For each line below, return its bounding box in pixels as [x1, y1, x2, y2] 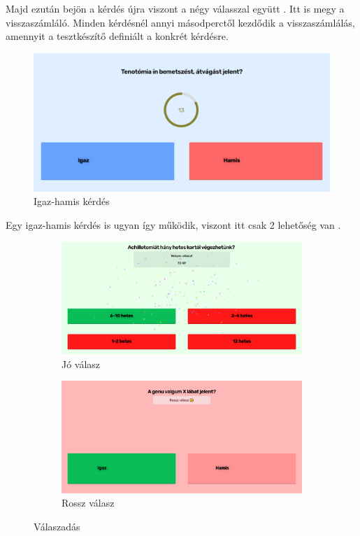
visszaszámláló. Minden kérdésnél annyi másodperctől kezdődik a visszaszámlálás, [6, 15, 355, 29]
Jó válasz [62, 356, 101, 371]
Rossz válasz [62, 495, 115, 510]
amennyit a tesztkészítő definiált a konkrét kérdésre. [6, 29, 229, 43]
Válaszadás [34, 519, 80, 534]
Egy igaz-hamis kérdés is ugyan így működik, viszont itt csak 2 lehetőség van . [6, 217, 341, 232]
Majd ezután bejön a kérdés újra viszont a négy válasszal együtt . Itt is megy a [6, 1, 345, 15]
